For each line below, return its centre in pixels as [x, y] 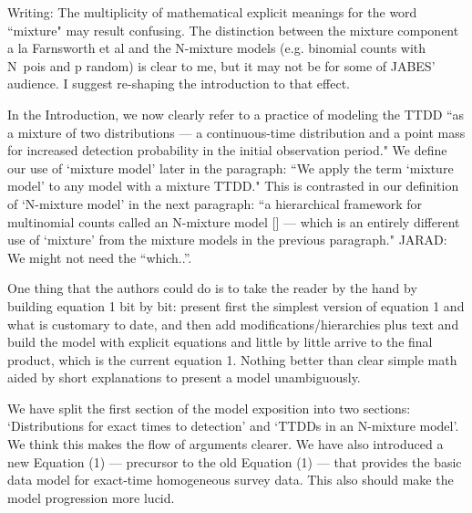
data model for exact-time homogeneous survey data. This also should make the [231, 480]
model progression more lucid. [91, 497]
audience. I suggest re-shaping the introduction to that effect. [179, 84]
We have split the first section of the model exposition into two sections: [209, 408]
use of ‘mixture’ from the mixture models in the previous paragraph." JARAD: [227, 240]
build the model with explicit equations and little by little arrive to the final [220, 342]
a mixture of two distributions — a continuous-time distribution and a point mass [236, 132]
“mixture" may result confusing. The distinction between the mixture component [233, 30]
